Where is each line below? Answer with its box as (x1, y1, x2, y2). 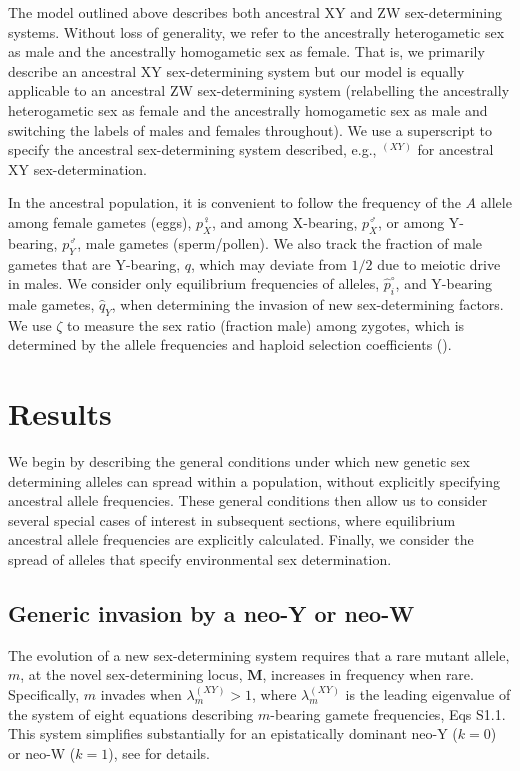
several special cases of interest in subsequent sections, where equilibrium (8, 509, 456, 530)
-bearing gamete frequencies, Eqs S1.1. (270, 703, 506, 724)
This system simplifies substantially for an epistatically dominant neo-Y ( (8, 723, 458, 744)
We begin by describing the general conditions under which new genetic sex (8, 451, 470, 472)
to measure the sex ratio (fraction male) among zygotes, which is (67, 314, 465, 335)
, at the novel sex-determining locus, (20, 664, 243, 685)
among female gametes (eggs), (8, 211, 192, 232)
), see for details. (108, 742, 210, 763)
